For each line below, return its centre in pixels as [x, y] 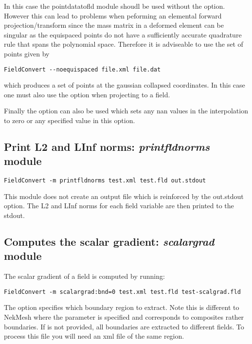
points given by [27, 53]
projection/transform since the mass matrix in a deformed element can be [114, 25]
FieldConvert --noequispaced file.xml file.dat [82, 69]
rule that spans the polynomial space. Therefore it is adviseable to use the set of [124, 44]
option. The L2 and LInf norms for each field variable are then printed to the [119, 206]
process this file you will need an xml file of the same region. [94, 336]
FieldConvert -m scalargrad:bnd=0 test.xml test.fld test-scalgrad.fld [122, 292]
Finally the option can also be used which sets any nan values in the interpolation [126, 111]
